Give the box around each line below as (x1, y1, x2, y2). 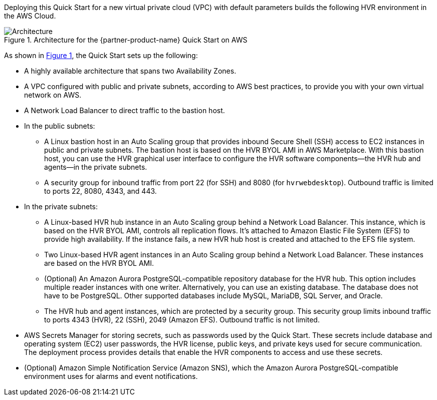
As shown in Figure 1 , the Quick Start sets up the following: (4, 51, 198, 60)
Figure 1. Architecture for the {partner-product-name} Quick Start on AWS (4, 36, 248, 44)
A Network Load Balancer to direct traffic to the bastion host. (24, 106, 225, 115)
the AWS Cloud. (4, 12, 56, 20)
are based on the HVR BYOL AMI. (44, 259, 154, 267)
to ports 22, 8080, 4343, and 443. (44, 187, 157, 195)
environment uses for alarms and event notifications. (24, 372, 198, 380)
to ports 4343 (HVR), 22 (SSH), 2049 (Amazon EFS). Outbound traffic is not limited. (44, 315, 320, 324)
